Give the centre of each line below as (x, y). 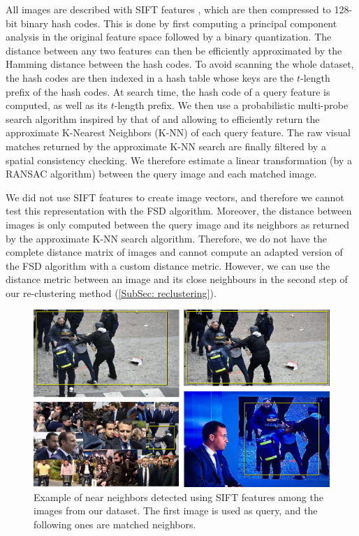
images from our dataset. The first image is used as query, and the (176, 510)
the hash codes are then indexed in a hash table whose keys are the (150, 77)
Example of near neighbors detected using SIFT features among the (178, 497)
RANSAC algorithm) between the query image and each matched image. (161, 174)
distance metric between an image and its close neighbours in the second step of (177, 279)
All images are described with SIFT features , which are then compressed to (168, 9)
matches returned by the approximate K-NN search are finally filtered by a (166, 146)
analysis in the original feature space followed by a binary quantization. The (169, 37)
